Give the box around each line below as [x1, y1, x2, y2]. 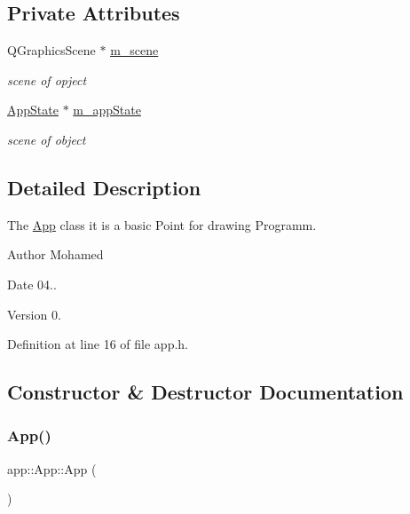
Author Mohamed [7, 245, 104, 264]
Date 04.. [7, 274, 57, 293]
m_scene [110, 41, 159, 59]
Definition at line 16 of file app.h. [7, 335, 189, 353]
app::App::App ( [7, 459, 97, 478]
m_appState [73, 100, 141, 119]
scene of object [7, 130, 86, 148]
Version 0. [7, 304, 61, 323]
